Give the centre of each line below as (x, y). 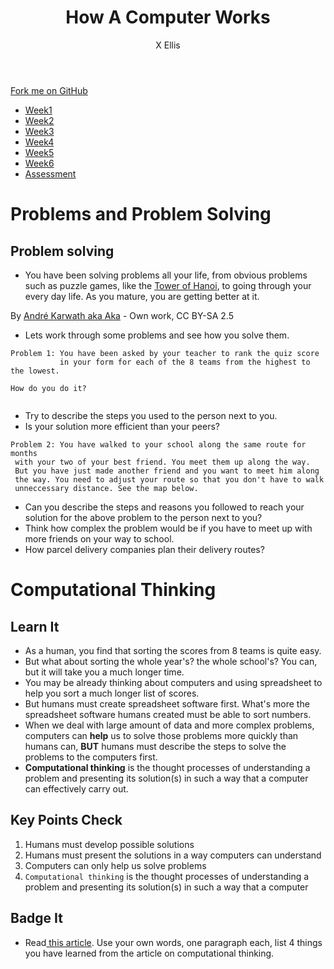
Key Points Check (66, 820)
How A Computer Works (168, 17)
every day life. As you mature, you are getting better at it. (142, 296)
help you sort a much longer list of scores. (112, 693)
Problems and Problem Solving (141, 214)
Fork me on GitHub (49, 90)
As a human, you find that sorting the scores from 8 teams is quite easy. (173, 650)
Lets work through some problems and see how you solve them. (157, 335)
